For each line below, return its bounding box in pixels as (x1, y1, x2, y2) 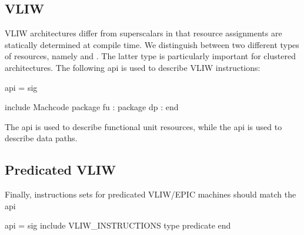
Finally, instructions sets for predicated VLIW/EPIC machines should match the (5, 188, 296, 200)
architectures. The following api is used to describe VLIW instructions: (5, 61, 260, 73)
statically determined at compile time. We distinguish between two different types (5, 38, 299, 50)
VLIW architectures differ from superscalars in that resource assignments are (5, 27, 282, 39)
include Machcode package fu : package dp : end (5, 101, 179, 113)
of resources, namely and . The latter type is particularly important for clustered (5, 50, 296, 62)
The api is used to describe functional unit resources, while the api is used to (5, 120, 282, 132)
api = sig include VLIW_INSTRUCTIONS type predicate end (5, 219, 231, 231)
